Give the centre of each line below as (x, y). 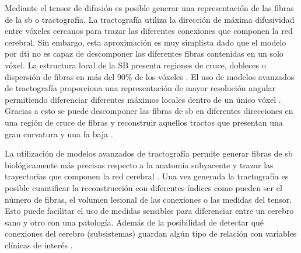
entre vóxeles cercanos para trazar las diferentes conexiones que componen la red (149, 31)
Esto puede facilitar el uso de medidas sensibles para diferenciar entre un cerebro (149, 211)
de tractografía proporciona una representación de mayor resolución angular (140, 88)
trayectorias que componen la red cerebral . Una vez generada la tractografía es (147, 176)
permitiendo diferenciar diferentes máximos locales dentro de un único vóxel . (143, 99)
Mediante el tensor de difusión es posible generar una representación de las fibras (149, 8)
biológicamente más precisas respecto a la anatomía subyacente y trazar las (139, 164)
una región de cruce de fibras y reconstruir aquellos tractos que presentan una (144, 122)
